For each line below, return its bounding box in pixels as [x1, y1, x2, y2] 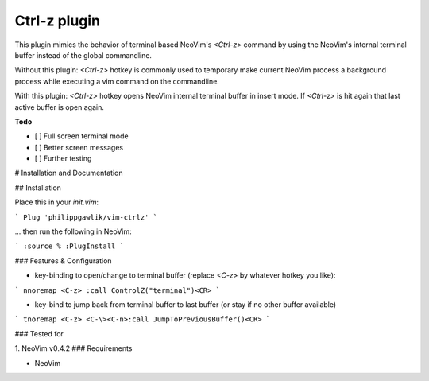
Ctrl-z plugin [14, 12, 101, 29]
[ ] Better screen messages [34, 142, 123, 152]
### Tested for [14, 329, 64, 338]
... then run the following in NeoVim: [14, 227, 133, 236]
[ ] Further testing [34, 154, 92, 163]
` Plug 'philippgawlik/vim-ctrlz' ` [14, 212, 158, 222]
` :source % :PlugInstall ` [14, 242, 125, 251]
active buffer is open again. [14, 102, 105, 111]
